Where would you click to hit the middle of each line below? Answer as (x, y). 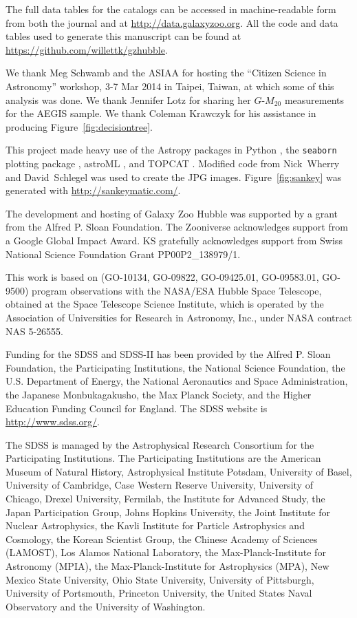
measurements (314, 99)
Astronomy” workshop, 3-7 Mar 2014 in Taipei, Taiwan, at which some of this (170, 86)
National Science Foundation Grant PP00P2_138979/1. (123, 254)
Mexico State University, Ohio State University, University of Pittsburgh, (160, 579)
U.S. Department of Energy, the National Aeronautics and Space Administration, (177, 381)
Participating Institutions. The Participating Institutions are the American (163, 458)
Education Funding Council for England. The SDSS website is (137, 408)
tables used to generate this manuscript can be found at (123, 36)
